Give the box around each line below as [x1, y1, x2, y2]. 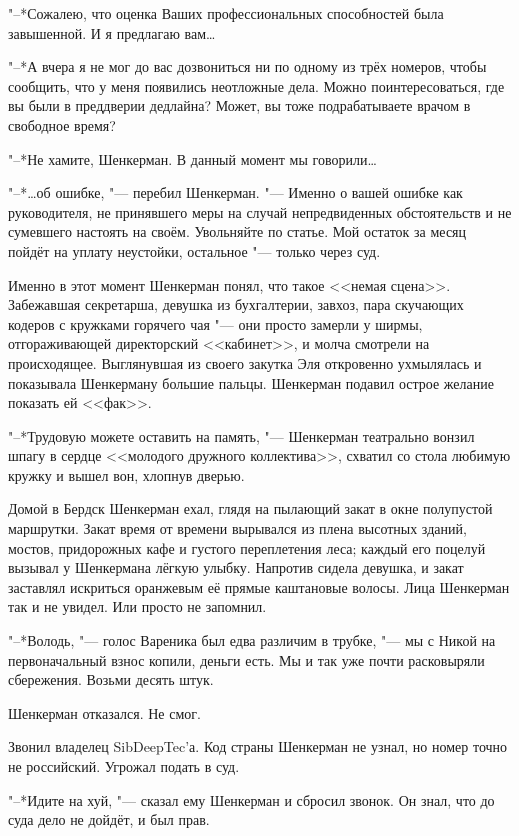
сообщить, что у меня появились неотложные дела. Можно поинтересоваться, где [8, 75, 505, 96]
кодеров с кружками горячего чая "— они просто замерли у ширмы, [8, 313, 423, 334]
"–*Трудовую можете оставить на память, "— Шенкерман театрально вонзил [8, 425, 475, 446]
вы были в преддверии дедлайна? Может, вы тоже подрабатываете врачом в [8, 95, 471, 116]
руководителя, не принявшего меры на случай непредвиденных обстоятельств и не [8, 201, 512, 222]
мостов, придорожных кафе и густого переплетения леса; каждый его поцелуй [8, 537, 486, 558]
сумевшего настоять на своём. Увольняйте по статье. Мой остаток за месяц [8, 221, 467, 242]
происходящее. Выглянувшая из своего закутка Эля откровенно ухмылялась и [8, 352, 482, 373]
